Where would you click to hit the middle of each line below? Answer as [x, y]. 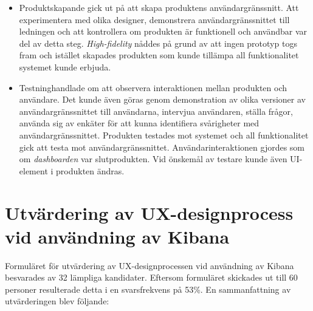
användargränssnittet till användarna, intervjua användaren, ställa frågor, [156, 111]
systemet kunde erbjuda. [65, 67]
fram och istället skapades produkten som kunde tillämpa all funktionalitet [159, 55]
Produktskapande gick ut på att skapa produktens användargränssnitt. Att [159, 7]
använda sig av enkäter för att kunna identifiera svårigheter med [139, 123]
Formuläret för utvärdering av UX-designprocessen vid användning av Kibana [150, 265]
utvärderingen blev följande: [57, 301]
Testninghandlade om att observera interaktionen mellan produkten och [153, 87]
